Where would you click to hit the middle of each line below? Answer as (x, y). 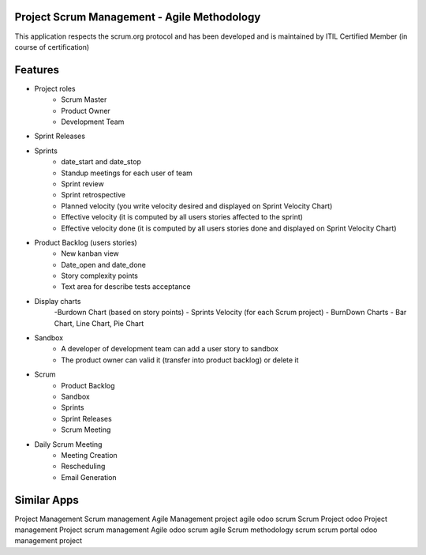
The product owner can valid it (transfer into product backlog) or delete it (180, 360)
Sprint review (82, 184)
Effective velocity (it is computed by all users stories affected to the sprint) (182, 217)
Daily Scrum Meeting (68, 444)
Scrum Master (84, 99)
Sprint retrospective (93, 195)
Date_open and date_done (103, 264)
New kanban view (90, 253)
